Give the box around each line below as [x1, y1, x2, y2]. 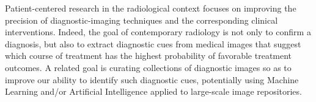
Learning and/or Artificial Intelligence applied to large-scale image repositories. [5, 85, 302, 98]
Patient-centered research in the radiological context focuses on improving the [5, 2, 296, 14]
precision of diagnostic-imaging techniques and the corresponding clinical [5, 13, 278, 26]
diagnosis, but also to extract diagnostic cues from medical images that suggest [5, 37, 301, 50]
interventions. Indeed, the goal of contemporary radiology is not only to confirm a [5, 25, 311, 38]
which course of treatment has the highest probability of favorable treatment [5, 49, 292, 62]
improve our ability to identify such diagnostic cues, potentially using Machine [5, 73, 299, 86]
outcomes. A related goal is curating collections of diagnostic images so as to [5, 61, 292, 73]
